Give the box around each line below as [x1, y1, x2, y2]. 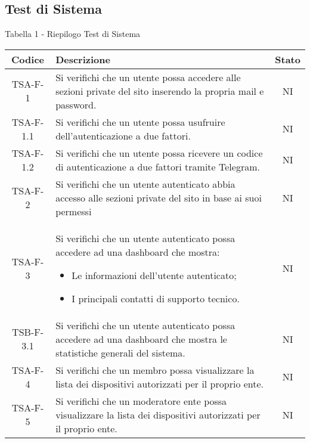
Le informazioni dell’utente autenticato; [72, 268, 237, 282]
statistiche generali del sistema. [55, 345, 185, 360]
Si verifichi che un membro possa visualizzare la [55, 363, 255, 377]
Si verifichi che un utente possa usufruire [55, 114, 225, 129]
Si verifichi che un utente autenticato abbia [55, 176, 235, 191]
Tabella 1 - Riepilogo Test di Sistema [5, 27, 141, 40]
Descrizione [55, 52, 110, 66]
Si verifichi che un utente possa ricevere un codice [55, 145, 263, 160]
